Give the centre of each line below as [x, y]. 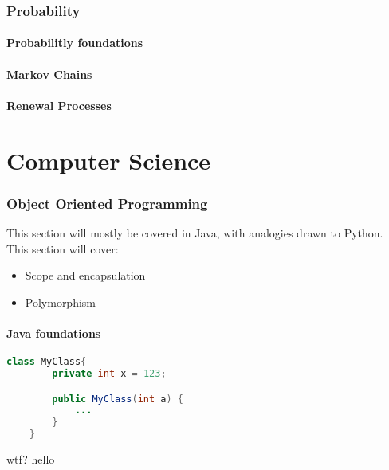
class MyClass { [47, 362]
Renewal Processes [59, 105]
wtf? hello [31, 459]
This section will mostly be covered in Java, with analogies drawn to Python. [195, 233]
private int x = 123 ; [109, 374]
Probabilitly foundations [75, 43]
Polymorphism [61, 302]
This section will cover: [63, 248]
